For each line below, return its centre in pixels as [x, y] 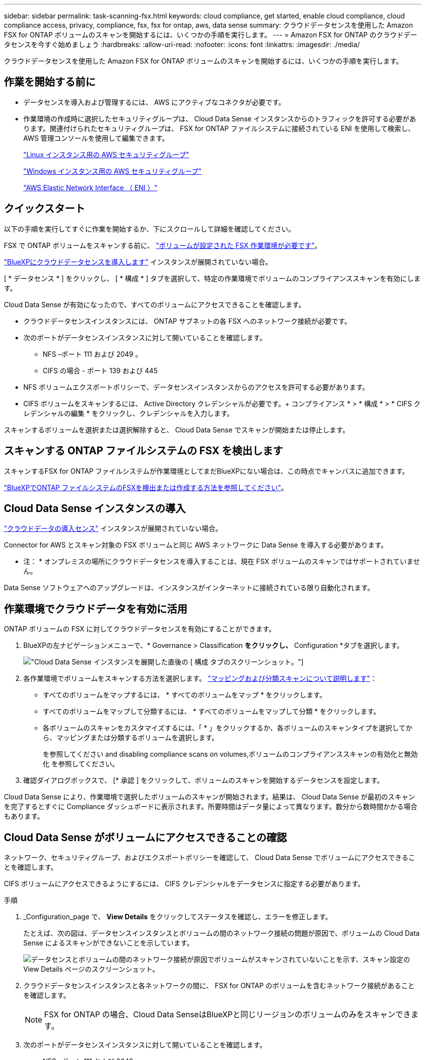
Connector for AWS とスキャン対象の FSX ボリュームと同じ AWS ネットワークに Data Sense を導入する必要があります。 [196, 545]
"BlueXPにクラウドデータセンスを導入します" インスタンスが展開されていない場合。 [138, 262]
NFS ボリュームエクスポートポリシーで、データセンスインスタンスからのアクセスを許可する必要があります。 [196, 387]
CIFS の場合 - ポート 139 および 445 [100, 370]
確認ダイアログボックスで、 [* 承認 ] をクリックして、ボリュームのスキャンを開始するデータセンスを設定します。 [204, 780]
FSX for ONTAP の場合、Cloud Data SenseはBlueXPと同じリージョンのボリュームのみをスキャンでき [228, 1015]
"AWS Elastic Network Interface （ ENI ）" [90, 187]
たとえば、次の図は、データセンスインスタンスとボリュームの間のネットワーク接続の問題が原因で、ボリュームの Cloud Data [221, 933]
